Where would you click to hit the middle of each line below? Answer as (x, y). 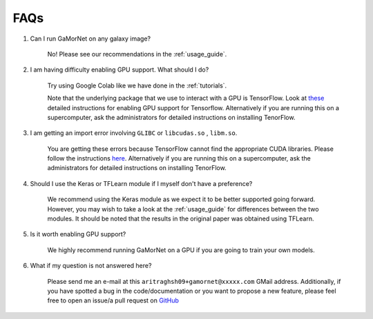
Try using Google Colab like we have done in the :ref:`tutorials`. (137, 85)
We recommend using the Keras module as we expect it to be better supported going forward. (181, 199)
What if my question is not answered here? (91, 266)
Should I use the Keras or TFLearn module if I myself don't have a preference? (141, 183)
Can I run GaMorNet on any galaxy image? (90, 39)
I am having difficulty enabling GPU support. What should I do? (119, 70)
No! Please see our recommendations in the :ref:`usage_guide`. (137, 54)
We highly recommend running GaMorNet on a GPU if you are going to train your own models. (181, 250)
